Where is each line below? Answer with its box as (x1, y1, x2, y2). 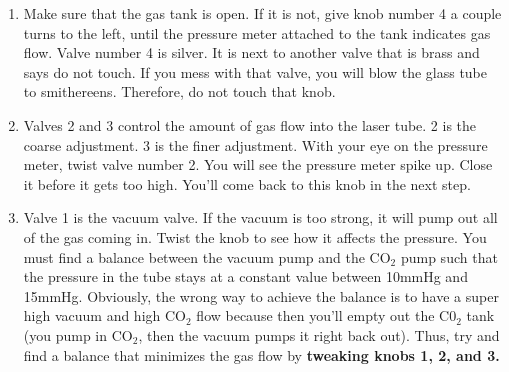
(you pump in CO (23, 324, 133, 345)
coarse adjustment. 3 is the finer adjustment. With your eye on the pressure (23, 134, 488, 155)
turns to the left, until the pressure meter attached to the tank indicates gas (23, 22, 491, 43)
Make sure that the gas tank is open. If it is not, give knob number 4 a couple (23, 3, 502, 23)
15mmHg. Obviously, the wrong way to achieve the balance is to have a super (23, 285, 499, 306)
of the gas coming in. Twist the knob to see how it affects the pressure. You (23, 226, 487, 247)
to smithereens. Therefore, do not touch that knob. (23, 81, 336, 102)
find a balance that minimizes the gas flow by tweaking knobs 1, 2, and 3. (23, 344, 500, 365)
